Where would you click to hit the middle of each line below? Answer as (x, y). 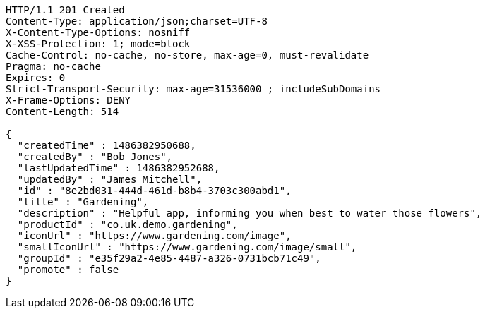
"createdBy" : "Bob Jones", (95, 157)
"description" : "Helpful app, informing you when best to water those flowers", (250, 213)
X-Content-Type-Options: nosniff (98, 32)
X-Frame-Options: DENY (68, 100)
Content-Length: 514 (62, 111)
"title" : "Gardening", (83, 202)
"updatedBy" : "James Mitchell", (110, 179)
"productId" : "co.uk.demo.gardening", (127, 224)
